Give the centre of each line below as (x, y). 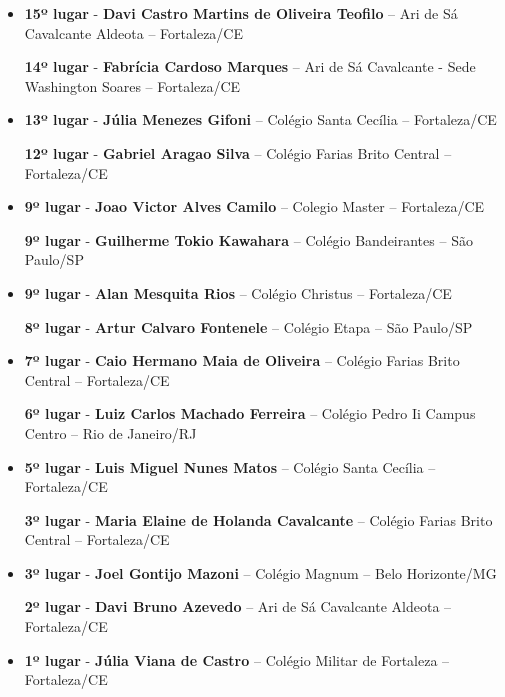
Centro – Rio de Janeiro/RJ (110, 432)
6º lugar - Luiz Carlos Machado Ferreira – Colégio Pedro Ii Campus (250, 413)
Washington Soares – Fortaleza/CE (132, 85)
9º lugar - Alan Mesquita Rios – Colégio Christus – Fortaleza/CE (238, 292)
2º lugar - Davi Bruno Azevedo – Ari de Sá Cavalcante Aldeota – (238, 606)
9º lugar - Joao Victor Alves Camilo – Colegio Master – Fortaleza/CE (254, 206)
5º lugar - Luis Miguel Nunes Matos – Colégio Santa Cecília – (230, 466)
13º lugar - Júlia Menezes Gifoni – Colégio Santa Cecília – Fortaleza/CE (260, 119)
